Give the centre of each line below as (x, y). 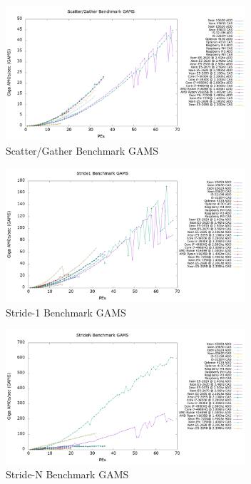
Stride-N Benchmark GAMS (67, 474)
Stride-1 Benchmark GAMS (66, 312)
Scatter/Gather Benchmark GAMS (82, 150)
